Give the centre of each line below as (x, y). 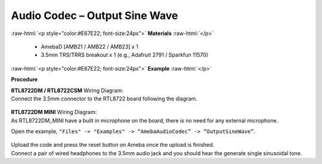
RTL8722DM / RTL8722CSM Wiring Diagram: (67, 90)
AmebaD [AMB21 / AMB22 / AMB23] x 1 (89, 46)
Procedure (24, 80)
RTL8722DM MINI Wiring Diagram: (54, 112)
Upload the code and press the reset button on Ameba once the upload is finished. (113, 145)
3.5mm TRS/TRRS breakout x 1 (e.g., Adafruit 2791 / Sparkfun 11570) (125, 55)
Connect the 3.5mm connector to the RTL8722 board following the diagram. (104, 99)
